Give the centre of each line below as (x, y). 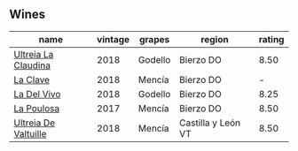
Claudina (32, 65)
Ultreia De (35, 123)
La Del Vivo (37, 94)
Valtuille (30, 133)
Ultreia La (34, 54)
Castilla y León (210, 123)
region (215, 39)
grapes (154, 39)
